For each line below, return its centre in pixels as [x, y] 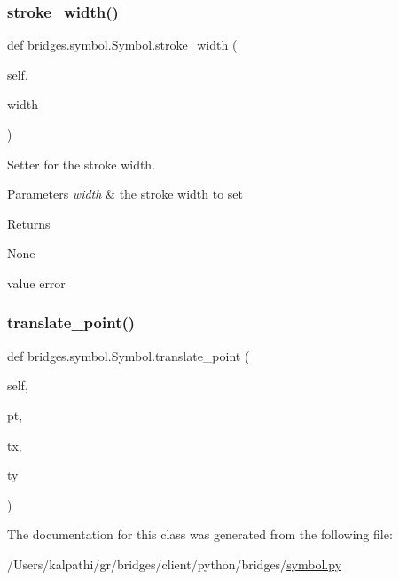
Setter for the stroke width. [82, 164]
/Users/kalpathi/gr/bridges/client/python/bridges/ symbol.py [175, 564]
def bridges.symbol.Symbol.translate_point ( [129, 355]
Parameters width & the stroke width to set [125, 194]
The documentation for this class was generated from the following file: [200, 534]
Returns [29, 223]
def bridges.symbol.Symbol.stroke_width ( [122, 45]
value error [36, 282]
